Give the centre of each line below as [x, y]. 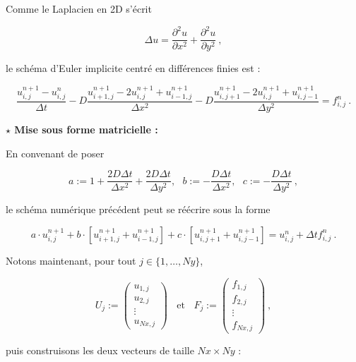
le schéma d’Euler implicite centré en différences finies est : [133, 68]
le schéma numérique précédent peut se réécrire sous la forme [138, 209]
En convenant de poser [55, 153]
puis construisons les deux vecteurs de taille [100, 350]
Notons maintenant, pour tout [71, 260]
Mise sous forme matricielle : [86, 129]
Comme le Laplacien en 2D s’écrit [79, 8]
